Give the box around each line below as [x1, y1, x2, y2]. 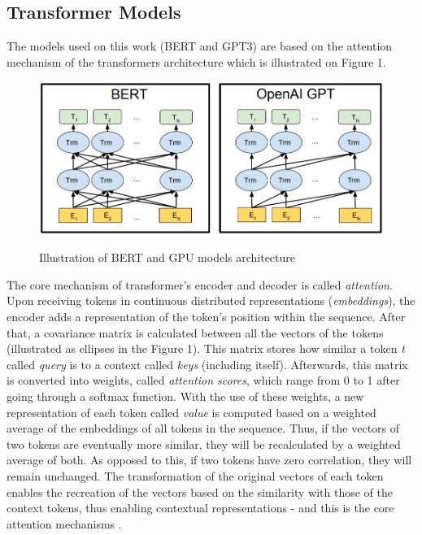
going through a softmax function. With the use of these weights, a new [7, 387, 364, 404]
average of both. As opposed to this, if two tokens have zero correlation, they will [7, 451, 412, 468]
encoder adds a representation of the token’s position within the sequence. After [7, 308, 406, 324]
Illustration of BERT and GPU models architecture [39, 249, 295, 266]
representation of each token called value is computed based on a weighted [7, 403, 376, 420]
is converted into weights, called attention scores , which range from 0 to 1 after [7, 372, 400, 389]
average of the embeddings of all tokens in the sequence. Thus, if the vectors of [7, 420, 400, 437]
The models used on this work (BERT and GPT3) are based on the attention [7, 37, 393, 54]
